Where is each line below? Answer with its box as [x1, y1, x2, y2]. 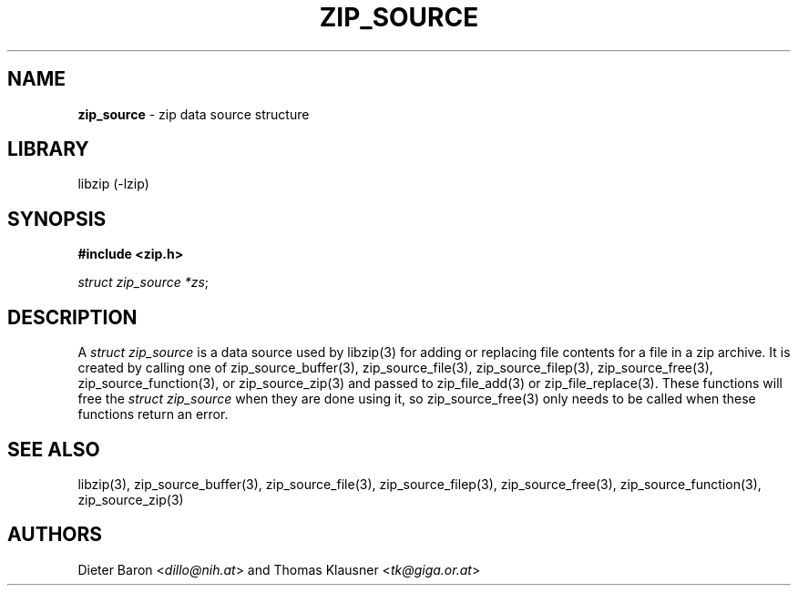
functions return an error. [77, 406, 229, 423]
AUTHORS [7, 523, 103, 547]
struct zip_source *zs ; [77, 274, 210, 291]
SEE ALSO [7, 437, 100, 461]
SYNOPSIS [7, 207, 107, 230]
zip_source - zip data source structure [77, 106, 310, 122]
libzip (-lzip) [77, 176, 149, 192]
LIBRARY [7, 138, 89, 161]
